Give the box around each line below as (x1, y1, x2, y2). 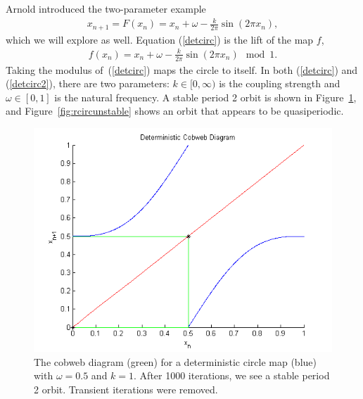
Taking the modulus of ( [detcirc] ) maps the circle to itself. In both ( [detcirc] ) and (6, 62, 358, 77)
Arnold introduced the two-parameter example (6, 1, 206, 15)
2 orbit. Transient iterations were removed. (34, 381, 218, 396)
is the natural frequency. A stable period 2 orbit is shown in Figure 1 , (54, 89, 357, 104)
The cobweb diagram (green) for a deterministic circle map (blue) (34, 354, 317, 369)
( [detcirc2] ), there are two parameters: (6, 76, 170, 91)
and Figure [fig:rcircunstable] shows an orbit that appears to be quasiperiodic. (6, 103, 344, 118)
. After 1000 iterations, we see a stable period (134, 368, 330, 383)
